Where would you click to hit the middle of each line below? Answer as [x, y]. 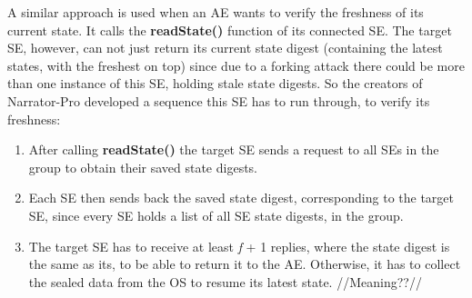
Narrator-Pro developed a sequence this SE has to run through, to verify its [219, 100]
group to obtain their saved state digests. [143, 167]
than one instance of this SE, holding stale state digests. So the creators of [215, 83]
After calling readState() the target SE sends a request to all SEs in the [234, 149]
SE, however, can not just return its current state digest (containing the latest [225, 48]
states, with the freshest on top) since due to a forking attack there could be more [236, 65]
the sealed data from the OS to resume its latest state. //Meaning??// [225, 281]
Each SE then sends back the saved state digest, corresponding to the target [241, 198]
